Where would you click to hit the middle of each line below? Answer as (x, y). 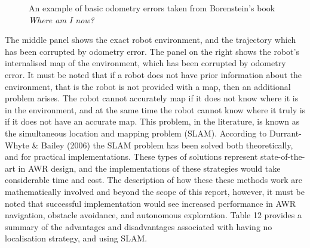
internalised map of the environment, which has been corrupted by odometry (145, 63)
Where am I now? (62, 19)
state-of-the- (283, 156)
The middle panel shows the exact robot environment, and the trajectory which (151, 40)
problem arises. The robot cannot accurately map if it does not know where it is (152, 98)
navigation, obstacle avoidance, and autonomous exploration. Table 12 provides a (153, 215)
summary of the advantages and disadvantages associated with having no (139, 226)
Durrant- (286, 133)
